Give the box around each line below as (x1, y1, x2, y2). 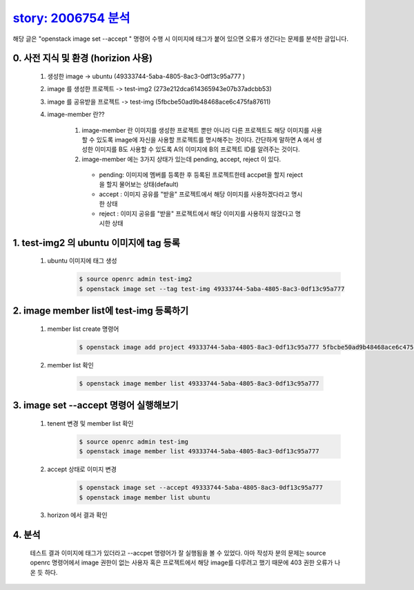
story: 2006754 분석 (12, 10, 130, 26)
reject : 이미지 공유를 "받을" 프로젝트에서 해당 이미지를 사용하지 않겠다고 (99, 209, 294, 218)
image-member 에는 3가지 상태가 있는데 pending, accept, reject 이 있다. (81, 155, 282, 163)
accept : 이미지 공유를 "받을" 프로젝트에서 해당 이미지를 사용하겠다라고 (99, 190, 290, 198)
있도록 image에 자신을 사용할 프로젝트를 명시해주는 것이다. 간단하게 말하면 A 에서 (96, 135, 315, 144)
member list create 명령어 (47, 325, 119, 333)
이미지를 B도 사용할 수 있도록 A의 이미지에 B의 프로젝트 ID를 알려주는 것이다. (94, 145, 300, 153)
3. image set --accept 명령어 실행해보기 (12, 399, 179, 411)
